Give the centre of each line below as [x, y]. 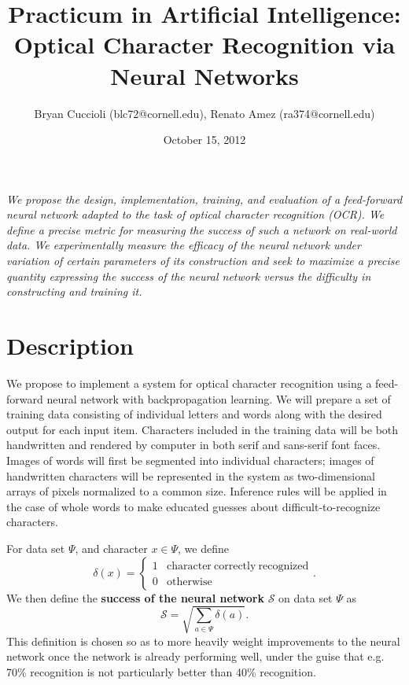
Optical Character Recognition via [204, 44]
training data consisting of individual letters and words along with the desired [194, 414]
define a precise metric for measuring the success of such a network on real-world [202, 229]
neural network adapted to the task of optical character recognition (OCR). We [195, 214]
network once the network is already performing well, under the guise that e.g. [195, 656]
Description [70, 346]
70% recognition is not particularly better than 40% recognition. [161, 671]
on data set [306, 597]
